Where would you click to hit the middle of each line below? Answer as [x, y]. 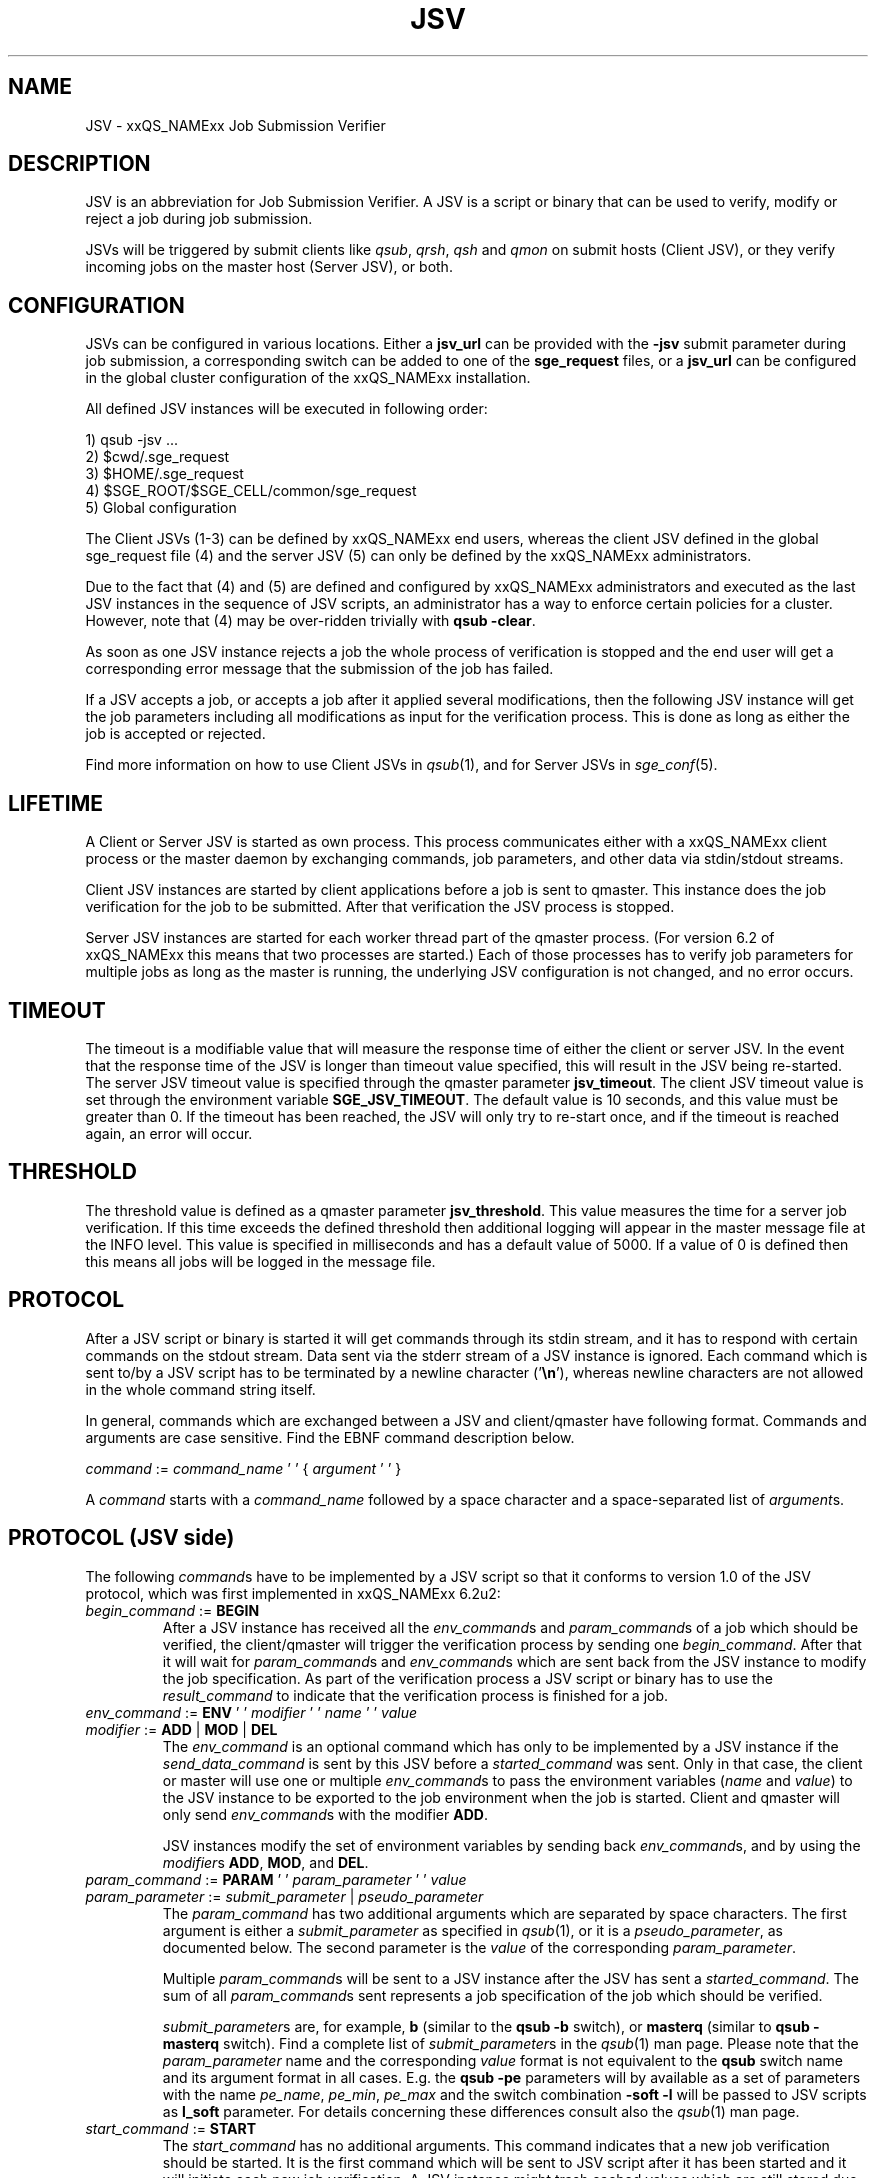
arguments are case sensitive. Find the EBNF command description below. [330, 1437]
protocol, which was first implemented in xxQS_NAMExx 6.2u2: [293, 1593]
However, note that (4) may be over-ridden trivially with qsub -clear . [310, 621]
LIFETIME [56, 803]
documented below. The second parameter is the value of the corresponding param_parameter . [479, 1947]
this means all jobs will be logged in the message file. [260, 1261]
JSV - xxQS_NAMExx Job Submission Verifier [235, 125]
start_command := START [171, 2128]
